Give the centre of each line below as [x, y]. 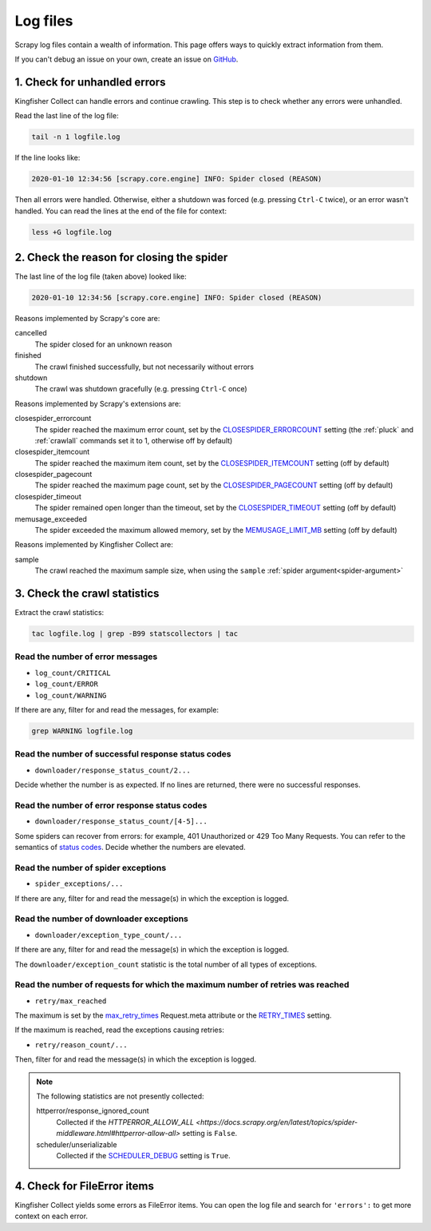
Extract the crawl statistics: [59, 613]
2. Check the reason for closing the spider [121, 257]
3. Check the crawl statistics [87, 594]
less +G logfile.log [71, 232]
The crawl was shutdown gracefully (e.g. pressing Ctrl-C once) [141, 389]
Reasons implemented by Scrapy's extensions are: [98, 403]
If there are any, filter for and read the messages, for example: [117, 710]
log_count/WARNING [71, 695]
